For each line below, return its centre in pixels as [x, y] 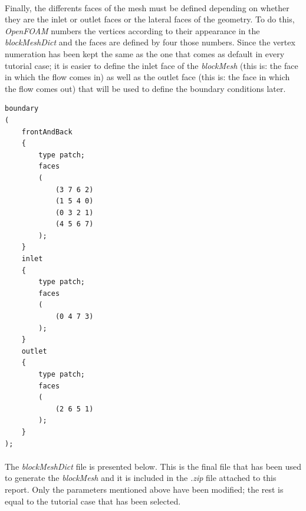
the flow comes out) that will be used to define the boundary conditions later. [145, 88]
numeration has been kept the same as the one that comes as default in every [145, 53]
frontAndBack [47, 132]
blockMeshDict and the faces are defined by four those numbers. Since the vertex [150, 42]
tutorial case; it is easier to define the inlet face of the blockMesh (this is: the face [152, 65]
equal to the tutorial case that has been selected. [93, 501]
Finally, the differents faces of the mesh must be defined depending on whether [147, 7]
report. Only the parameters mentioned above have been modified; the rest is [144, 489]
